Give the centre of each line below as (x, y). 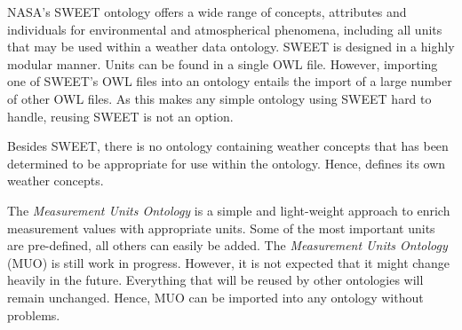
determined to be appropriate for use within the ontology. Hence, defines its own (227, 163)
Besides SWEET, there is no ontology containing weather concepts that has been (228, 146)
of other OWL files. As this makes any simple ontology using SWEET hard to (219, 98)
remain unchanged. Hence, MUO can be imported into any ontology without (215, 297)
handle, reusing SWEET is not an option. (120, 116)
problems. (34, 314)
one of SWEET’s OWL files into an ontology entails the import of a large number (230, 81)
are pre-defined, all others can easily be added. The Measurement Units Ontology (227, 245)
